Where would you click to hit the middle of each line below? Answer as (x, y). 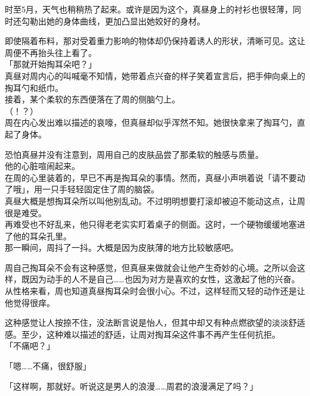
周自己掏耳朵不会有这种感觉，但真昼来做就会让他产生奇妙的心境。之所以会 (151, 267)
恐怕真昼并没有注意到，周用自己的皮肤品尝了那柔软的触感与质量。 (134, 154)
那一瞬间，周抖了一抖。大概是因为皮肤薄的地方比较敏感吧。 (122, 247)
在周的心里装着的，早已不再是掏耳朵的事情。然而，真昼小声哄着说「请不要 (151, 177)
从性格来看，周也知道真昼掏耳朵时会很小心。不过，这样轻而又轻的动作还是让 (155, 291)
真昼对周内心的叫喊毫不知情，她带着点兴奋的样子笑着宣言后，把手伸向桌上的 (155, 75)
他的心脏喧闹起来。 (42, 166)
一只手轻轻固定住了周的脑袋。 (100, 189)
